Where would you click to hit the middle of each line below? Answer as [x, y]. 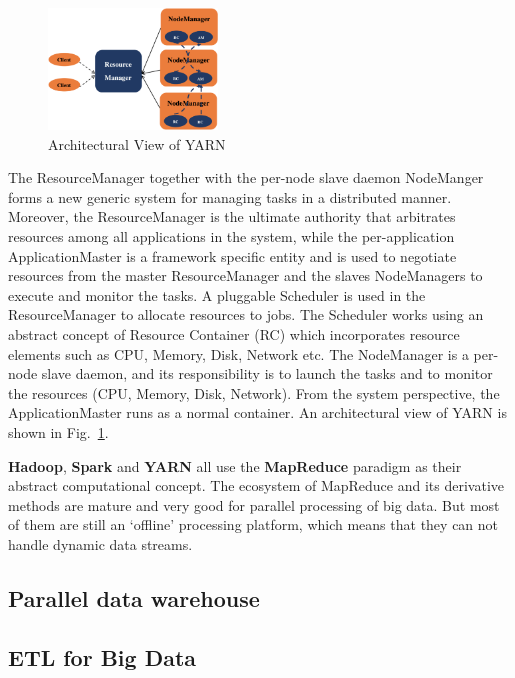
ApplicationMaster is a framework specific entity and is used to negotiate [232, 255]
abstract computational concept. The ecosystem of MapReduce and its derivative [256, 485]
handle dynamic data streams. [100, 543]
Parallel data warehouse [134, 597]
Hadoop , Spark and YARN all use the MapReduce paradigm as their [235, 465]
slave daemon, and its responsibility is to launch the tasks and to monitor [267, 373]
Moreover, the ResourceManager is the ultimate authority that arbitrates [232, 216]
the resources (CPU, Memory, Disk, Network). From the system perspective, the [254, 392]
